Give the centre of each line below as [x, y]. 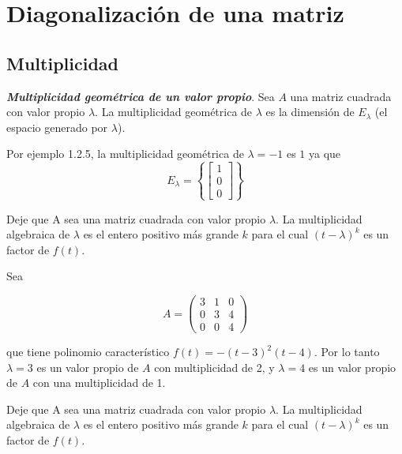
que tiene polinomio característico [88, 352]
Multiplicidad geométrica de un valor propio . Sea [141, 96]
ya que [325, 154]
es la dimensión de [310, 112]
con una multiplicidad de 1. [99, 383]
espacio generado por [57, 127]
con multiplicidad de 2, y [214, 367]
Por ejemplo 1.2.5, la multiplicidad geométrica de [125, 154]
